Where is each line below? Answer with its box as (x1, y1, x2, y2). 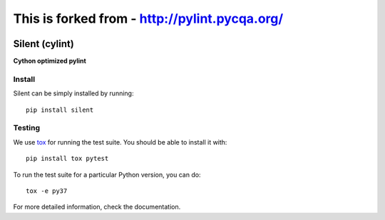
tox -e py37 (26, 187, 68, 195)
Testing (13, 123, 41, 133)
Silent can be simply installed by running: (13, 89, 134, 98)
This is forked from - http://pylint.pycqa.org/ (13, 11, 284, 26)
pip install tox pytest (26, 154, 109, 163)
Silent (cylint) (13, 38, 74, 50)
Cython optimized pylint (13, 57, 87, 66)
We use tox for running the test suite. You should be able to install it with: (13, 137, 227, 146)
